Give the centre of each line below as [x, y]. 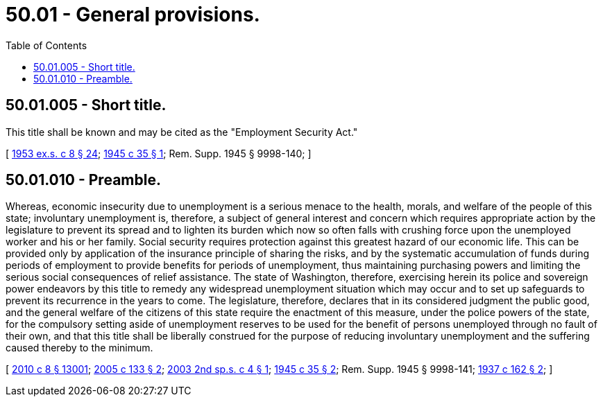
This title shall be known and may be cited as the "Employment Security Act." [182, 132]
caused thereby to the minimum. [79, 348]
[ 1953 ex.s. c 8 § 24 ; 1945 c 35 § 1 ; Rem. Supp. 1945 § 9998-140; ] [159, 153]
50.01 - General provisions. [133, 15]
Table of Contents [46, 45]
